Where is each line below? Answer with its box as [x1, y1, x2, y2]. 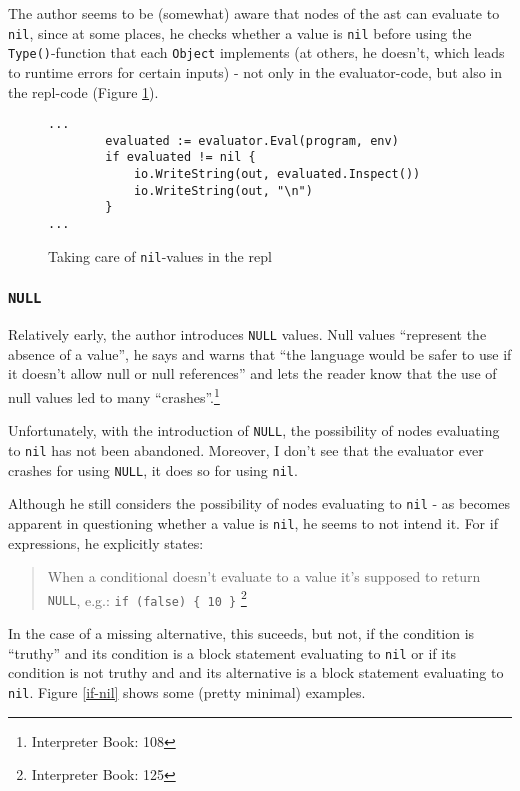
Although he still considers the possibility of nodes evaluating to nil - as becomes [8, 493, 511, 514]
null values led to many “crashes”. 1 [8, 383, 220, 407]
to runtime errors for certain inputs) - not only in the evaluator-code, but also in [8, 61, 503, 82]
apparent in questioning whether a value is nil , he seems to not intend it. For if [8, 512, 498, 533]
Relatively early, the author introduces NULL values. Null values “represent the [8, 324, 487, 345]
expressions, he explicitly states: [8, 532, 204, 553]
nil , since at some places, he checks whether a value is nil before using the [8, 22, 472, 43]
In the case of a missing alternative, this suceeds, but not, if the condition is [8, 623, 475, 643]
